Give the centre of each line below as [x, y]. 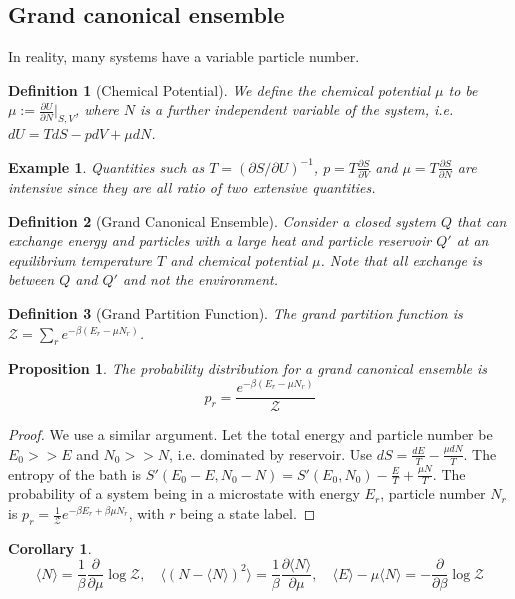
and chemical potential [238, 259]
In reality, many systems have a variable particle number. [184, 56]
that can [482, 220]
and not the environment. [200, 279]
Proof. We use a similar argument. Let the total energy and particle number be [250, 434]
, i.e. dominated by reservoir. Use [270, 453]
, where [96, 109]
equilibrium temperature [80, 259]
